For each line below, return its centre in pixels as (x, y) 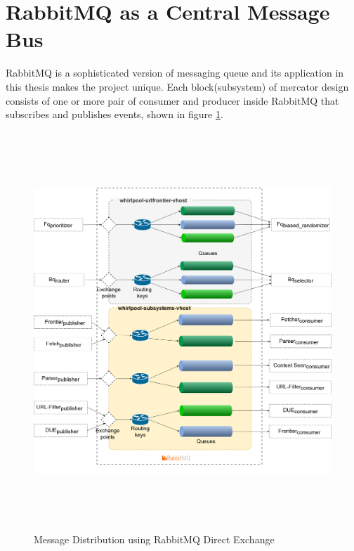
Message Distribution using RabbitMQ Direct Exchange (154, 539)
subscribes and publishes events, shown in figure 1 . (114, 114)
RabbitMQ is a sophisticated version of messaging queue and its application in (175, 73)
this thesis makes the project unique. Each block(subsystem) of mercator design (177, 86)
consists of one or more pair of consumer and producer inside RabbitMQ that (172, 100)
